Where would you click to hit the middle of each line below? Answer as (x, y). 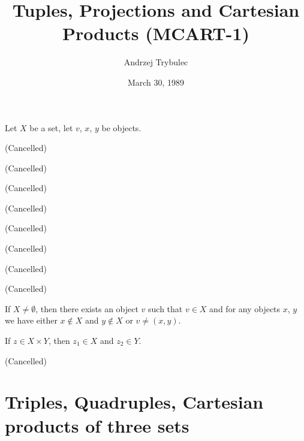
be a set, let (51, 127)
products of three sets (97, 425)
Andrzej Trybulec (156, 62)
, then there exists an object (87, 308)
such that (165, 308)
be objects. (121, 127)
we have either (31, 320)
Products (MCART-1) (156, 33)
